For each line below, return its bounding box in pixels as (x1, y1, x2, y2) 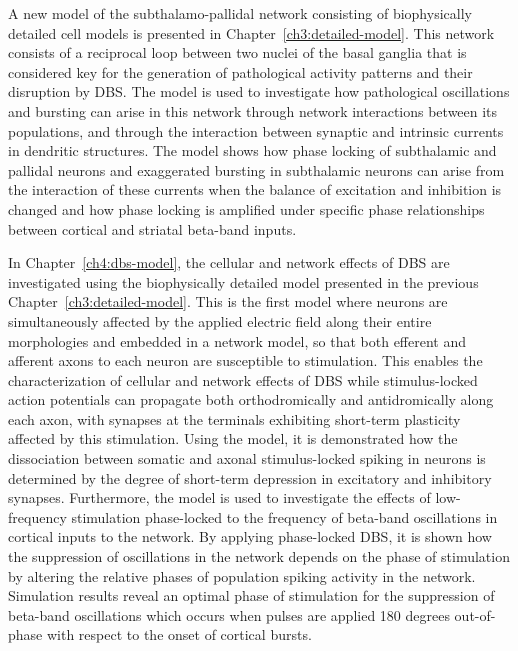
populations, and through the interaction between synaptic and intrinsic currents (8, 120, 504, 141)
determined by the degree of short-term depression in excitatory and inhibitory (8, 467, 492, 488)
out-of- (454, 604, 496, 625)
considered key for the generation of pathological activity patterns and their (8, 61, 473, 82)
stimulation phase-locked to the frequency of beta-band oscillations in (71, 506, 498, 527)
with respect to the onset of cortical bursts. (46, 624, 312, 645)
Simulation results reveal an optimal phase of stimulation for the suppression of (8, 585, 495, 606)
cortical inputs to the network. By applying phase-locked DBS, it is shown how (8, 526, 492, 547)
